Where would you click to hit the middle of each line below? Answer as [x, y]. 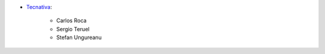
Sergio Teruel [73, 29]
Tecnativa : [39, 7]
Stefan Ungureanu [79, 37]
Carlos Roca [71, 20]
